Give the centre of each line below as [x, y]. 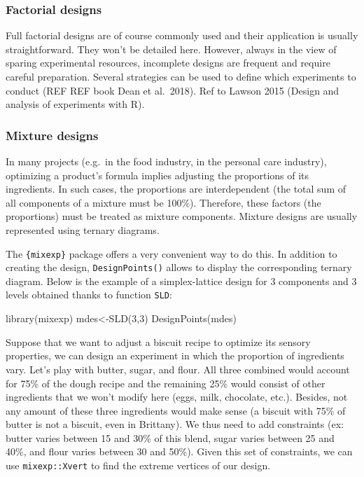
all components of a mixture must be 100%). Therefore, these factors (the [163, 202]
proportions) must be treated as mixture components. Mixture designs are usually [182, 216]
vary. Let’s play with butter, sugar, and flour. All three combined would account [178, 369]
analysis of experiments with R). [75, 104]
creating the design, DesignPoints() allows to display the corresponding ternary [179, 267]
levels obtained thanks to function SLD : [89, 295]
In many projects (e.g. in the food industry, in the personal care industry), [166, 161]
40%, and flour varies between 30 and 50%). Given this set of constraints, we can [179, 451]
